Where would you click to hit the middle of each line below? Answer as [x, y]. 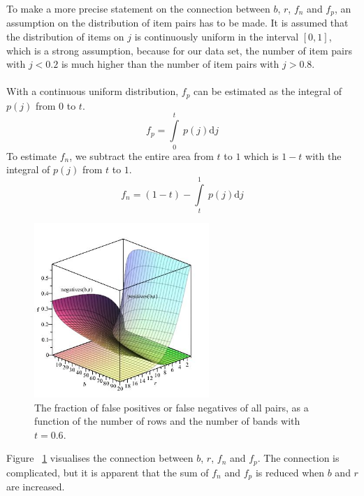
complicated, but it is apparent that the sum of [108, 472]
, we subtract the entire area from [141, 155]
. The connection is [298, 458]
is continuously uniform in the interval [217, 37]
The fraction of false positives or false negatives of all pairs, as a [172, 407]
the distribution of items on [65, 37]
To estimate [32, 155]
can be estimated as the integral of [268, 91]
